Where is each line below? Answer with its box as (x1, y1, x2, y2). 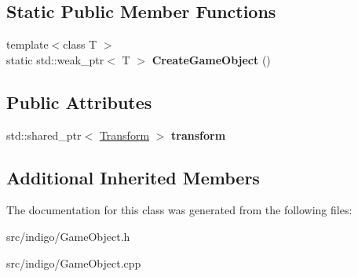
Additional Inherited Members (6, 165, 260, 189)
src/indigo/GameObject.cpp (6, 254, 141, 271)
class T (63, 36, 97, 53)
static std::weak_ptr (6, 51, 104, 67)
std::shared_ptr (6, 126, 82, 143)
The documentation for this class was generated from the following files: (6, 202, 353, 218)
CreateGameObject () (152, 51, 271, 67)
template (6, 36, 49, 53)
